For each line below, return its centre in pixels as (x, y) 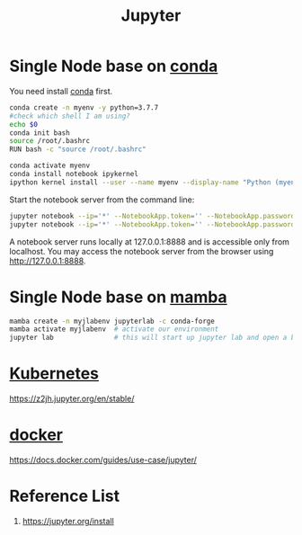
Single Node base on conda (114, 66)
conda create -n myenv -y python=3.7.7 (84, 107)
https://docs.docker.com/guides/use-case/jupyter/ (103, 460)
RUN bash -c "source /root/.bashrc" (78, 149)
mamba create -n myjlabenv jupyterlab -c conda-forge (112, 321)
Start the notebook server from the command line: (102, 200)
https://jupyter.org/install (68, 521)
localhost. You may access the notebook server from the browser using (142, 251)
